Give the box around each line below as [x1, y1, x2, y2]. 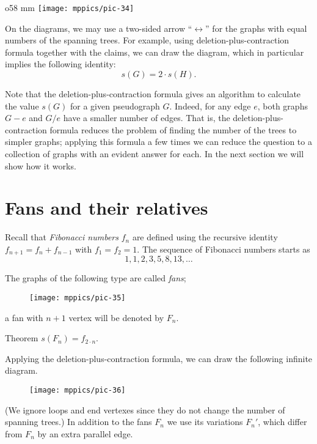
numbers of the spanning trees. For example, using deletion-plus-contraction [5, 34, 290, 46]
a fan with [5, 311, 43, 324]
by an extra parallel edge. [37, 427, 133, 440]
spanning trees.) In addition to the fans [5, 415, 152, 428]
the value [5, 99, 39, 112]
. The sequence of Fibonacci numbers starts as [137, 242, 310, 255]
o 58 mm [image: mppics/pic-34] [5, 1, 134, 13]
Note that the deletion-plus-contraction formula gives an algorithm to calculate [5, 87, 301, 100]
